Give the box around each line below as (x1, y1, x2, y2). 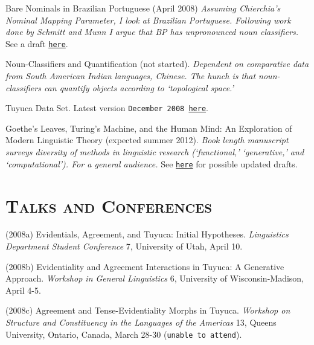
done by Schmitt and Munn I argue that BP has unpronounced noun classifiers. (5, 25, 299, 38)
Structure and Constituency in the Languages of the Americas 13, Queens (5, 316, 277, 328)
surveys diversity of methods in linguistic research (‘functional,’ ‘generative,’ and (5, 146, 304, 158)
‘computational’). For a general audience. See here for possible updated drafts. (5, 157, 298, 170)
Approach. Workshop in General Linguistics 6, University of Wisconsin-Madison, (5, 272, 304, 285)
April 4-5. (5, 283, 41, 296)
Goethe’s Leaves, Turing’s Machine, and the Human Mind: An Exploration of (5, 121, 292, 134)
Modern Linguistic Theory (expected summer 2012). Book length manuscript (5, 134, 289, 146)
